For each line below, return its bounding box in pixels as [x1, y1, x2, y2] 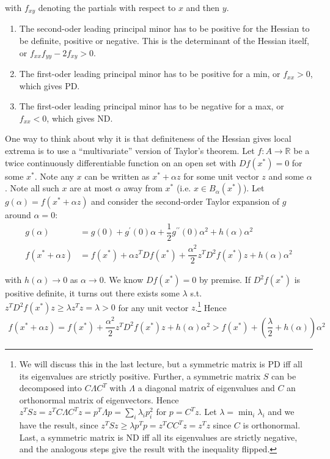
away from [123, 182, 163, 194]
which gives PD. [19, 79, 80, 92]
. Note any [34, 169, 74, 182]
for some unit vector [183, 169, 259, 182]
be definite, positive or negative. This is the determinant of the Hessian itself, [19, 34, 309, 47]
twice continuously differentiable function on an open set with [5, 156, 237, 169]
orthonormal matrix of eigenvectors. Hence [19, 393, 179, 406]
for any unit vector [118, 301, 189, 314]
